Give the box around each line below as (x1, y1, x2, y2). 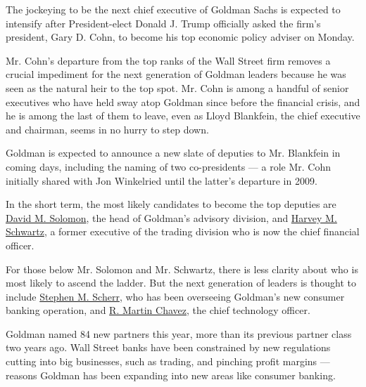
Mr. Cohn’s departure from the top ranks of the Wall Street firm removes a (6, 53, 331, 67)
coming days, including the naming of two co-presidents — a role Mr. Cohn (6, 159, 331, 173)
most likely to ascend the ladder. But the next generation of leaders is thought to (6, 275, 356, 290)
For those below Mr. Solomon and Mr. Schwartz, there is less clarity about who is (6, 261, 358, 276)
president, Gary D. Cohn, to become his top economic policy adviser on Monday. (6, 29, 355, 44)
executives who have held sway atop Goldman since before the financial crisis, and (6, 94, 360, 109)
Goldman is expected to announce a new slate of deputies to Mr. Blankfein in (6, 145, 341, 160)
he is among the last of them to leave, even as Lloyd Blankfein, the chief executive (6, 108, 360, 123)
